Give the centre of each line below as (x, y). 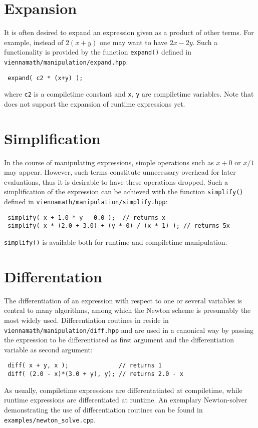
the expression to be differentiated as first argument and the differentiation (119, 340)
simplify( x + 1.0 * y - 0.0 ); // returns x (87, 218)
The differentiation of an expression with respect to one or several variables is (123, 300)
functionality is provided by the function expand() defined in (98, 52)
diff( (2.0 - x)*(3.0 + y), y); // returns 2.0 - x (95, 374)
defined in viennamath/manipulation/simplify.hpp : (86, 201)
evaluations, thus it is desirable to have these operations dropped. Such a (116, 181)
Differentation (53, 276)
